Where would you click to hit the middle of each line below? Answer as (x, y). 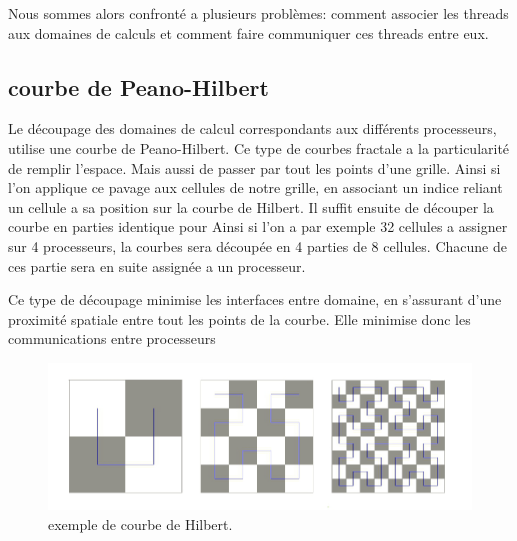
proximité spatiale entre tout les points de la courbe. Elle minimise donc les (239, 318)
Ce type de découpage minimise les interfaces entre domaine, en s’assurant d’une (255, 299)
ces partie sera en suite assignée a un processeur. (157, 265)
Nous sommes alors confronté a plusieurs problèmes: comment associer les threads (258, 13)
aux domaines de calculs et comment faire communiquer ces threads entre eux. (248, 32)
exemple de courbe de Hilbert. (140, 523)
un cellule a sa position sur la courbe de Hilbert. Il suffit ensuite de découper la (251, 206)
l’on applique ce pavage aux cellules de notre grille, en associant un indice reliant (255, 187)
